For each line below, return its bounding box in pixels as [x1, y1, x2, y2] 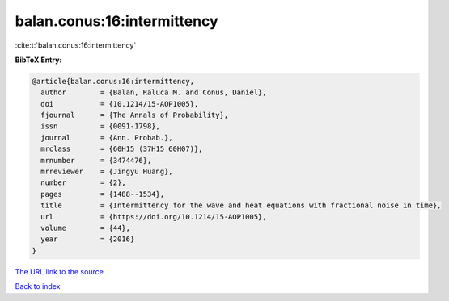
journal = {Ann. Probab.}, [40, 133, 173, 142]
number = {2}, [40, 178, 127, 187]
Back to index [15, 282, 61, 291]
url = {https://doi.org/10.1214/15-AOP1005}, [40, 212, 267, 221]
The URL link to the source [15, 266, 104, 276]
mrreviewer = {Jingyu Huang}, [40, 167, 173, 177]
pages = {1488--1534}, [40, 190, 165, 199]
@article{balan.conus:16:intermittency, [32, 77, 194, 86]
